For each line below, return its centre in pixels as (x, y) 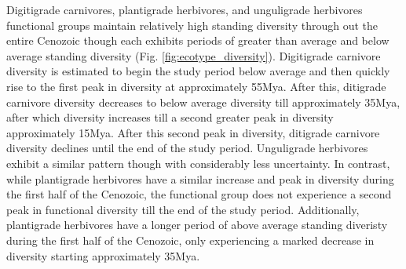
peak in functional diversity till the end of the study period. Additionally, (183, 209)
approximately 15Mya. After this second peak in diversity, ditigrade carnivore (193, 132)
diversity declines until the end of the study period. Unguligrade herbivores (187, 148)
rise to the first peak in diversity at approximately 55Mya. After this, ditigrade (196, 86)
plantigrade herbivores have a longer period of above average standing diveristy (197, 225)
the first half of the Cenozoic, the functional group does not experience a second (199, 194)
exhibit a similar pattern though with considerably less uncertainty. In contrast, (198, 163)
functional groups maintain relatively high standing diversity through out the (192, 25)
